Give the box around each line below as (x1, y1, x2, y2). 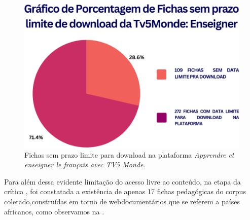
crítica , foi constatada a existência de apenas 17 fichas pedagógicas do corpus (4, 186, 246, 197)
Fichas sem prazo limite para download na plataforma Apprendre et (24, 149, 234, 160)
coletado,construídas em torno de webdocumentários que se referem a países (4, 196, 240, 206)
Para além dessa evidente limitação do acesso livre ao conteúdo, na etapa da (4, 176, 241, 187)
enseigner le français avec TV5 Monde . (24, 159, 146, 170)
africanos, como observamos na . (4, 206, 104, 216)
